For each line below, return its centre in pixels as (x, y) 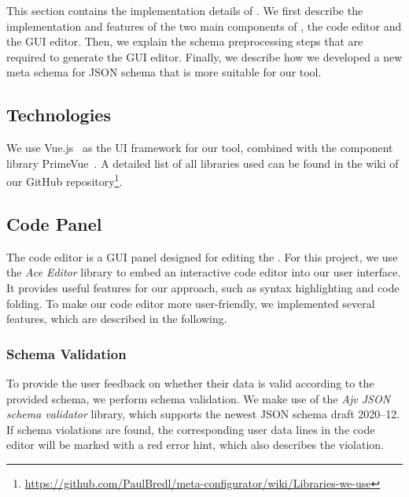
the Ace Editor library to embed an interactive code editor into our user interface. (204, 272)
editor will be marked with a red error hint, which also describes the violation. (195, 445)
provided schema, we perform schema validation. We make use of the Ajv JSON (199, 398)
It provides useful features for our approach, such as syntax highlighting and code (203, 287)
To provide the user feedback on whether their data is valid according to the (190, 383)
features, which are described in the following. (117, 319)
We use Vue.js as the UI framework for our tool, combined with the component (200, 148)
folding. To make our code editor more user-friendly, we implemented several (191, 303)
